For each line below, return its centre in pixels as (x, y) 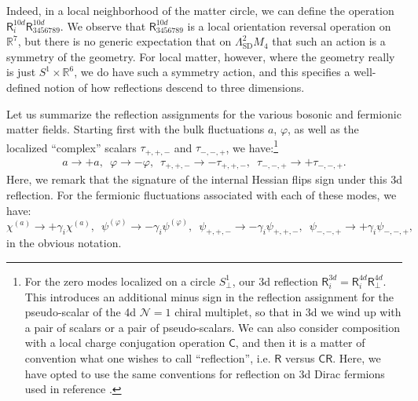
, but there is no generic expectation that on (125, 41)
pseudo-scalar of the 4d (81, 312)
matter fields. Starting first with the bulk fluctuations (136, 129)
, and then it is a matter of (300, 343)
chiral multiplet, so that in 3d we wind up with (288, 312)
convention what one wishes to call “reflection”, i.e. (148, 357)
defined (24, 87)
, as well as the (323, 129)
